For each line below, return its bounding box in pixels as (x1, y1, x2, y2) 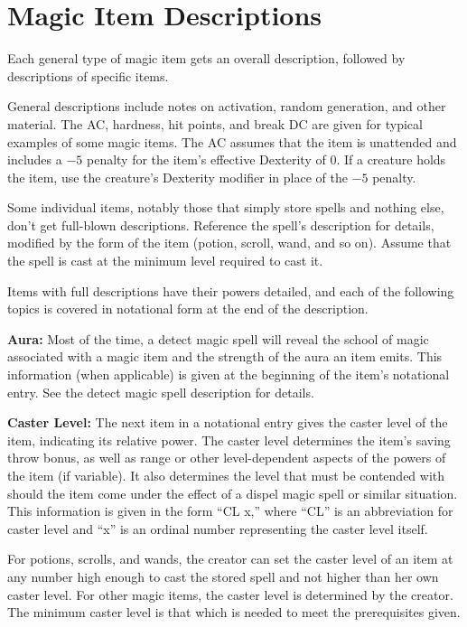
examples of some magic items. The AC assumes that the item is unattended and (7, 132, 457, 151)
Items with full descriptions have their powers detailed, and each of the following (7, 281, 454, 300)
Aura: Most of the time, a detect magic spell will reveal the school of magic (7, 329, 429, 348)
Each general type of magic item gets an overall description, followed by (7, 49, 406, 68)
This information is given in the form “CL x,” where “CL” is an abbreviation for (7, 501, 453, 520)
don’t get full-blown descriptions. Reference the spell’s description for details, (7, 215, 434, 234)
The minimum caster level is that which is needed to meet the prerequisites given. (7, 603, 461, 622)
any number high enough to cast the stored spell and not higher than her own (7, 566, 439, 585)
